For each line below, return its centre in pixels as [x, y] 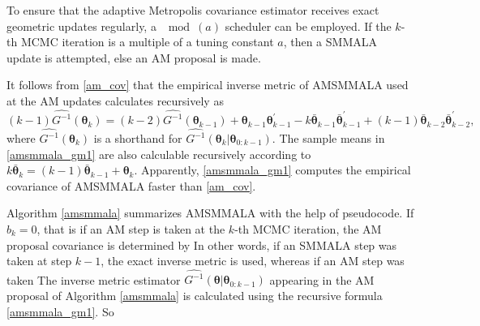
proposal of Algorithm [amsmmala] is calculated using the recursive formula [195, 296]
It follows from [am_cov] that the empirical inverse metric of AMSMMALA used [208, 85]
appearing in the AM [322, 279]
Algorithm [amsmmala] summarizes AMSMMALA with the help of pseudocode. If [210, 213]
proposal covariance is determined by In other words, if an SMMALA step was [202, 244]
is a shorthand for [138, 138]
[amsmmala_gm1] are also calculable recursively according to [159, 154]
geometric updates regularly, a [81, 26]
